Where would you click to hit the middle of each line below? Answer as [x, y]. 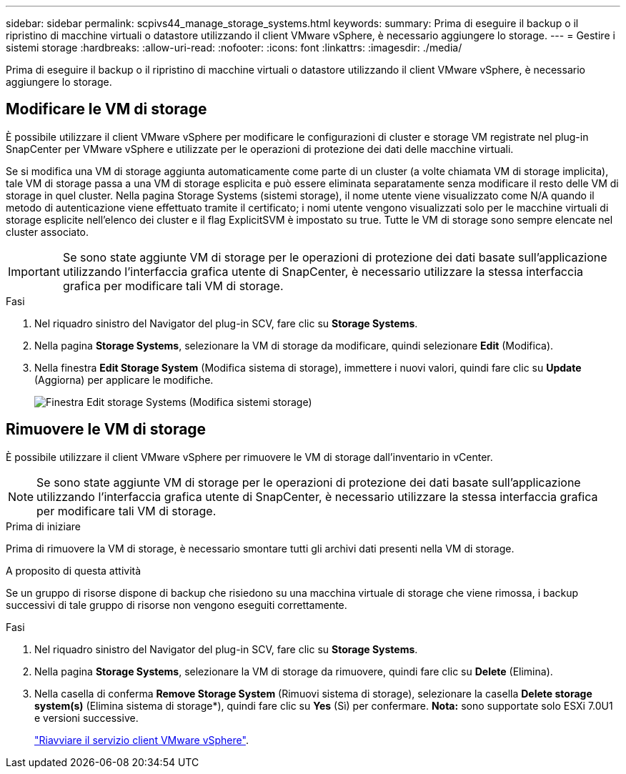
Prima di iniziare [43, 526]
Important [34, 271]
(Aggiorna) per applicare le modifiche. [124, 379]
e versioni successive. [86, 718]
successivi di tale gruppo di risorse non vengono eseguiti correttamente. [177, 605]
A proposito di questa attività [74, 570]
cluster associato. [48, 232]
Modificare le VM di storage [106, 109]
